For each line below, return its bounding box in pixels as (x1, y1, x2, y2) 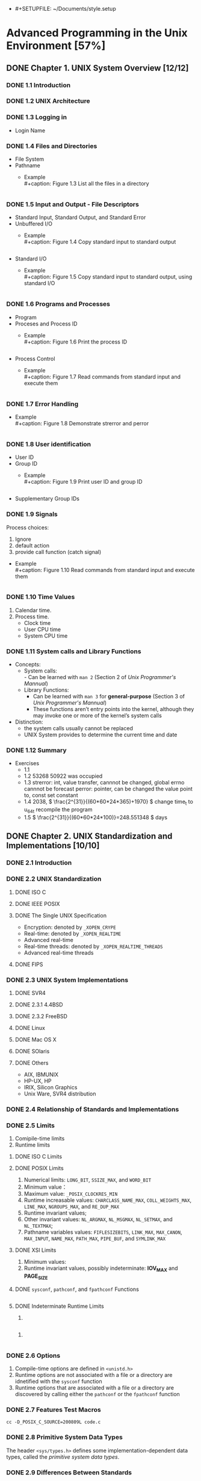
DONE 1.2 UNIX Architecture (6, 97, 90, 105)
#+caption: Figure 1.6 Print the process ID (23, 338, 128, 345)
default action (14, 541, 50, 549)
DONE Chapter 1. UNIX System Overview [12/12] (6, 63, 189, 73)
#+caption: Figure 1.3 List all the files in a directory (23, 180, 149, 187)
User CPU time (23, 626, 61, 633)
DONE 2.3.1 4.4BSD (14, 1001, 63, 1008)
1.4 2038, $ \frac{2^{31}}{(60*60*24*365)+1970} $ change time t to (23, 798, 194, 807)
